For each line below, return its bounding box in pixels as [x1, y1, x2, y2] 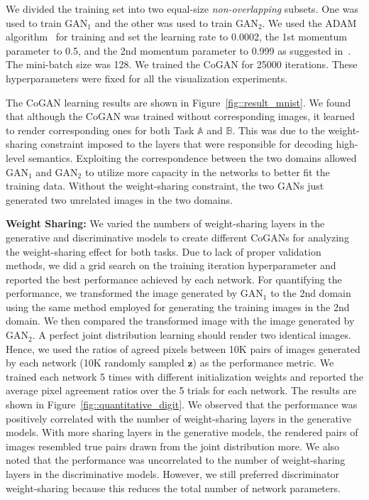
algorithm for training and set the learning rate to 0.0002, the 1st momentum [6, 29, 348, 44]
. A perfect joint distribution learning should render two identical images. [32, 327, 351, 342]
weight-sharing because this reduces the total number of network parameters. [6, 480, 341, 495]
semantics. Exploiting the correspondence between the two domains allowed [28, 150, 357, 165]
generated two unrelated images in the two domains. [6, 192, 233, 207]
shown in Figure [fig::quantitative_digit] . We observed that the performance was [6, 397, 358, 412]
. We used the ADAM [262, 15, 357, 30]
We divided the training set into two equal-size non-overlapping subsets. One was [6, 1, 358, 16]
